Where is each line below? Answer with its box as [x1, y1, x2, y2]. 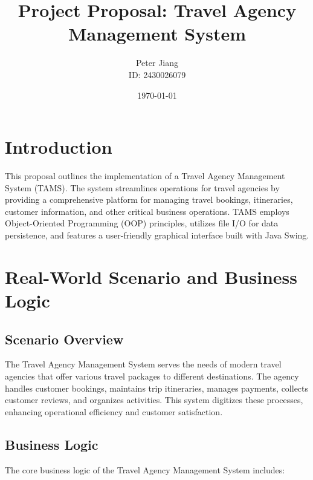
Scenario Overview [5, 329, 124, 348]
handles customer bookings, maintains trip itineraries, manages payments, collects [5, 381, 309, 394]
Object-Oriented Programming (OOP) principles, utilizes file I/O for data [5, 217, 279, 229]
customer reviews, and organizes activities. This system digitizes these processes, [5, 393, 303, 406]
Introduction [5, 134, 112, 159]
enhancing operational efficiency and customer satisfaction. [5, 405, 223, 418]
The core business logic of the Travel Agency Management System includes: [5, 463, 285, 476]
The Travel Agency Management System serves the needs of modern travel [5, 358, 282, 370]
